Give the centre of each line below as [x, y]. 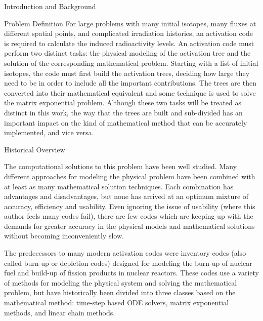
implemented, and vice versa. [49, 132]
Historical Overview [35, 149]
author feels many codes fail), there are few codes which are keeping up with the [129, 216]
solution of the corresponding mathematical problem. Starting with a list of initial [131, 63]
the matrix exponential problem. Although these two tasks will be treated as [123, 103]
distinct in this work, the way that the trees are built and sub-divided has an [123, 112]
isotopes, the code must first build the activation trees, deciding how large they [127, 73]
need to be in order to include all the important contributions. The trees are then [130, 83]
